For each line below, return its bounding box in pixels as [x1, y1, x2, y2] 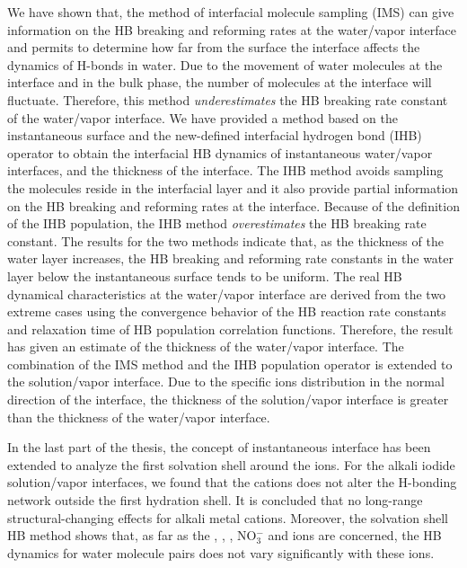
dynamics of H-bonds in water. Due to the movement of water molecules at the [7, 55, 443, 74]
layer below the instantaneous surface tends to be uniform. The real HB [7, 266, 402, 285]
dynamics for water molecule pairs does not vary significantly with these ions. [7, 543, 435, 562]
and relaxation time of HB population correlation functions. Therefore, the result [7, 319, 454, 338]
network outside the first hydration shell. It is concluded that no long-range [7, 491, 423, 510]
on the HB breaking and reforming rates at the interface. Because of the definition [7, 196, 460, 215]
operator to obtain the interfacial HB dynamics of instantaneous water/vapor [7, 143, 433, 162]
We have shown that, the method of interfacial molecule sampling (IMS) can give [7, 3, 454, 21]
